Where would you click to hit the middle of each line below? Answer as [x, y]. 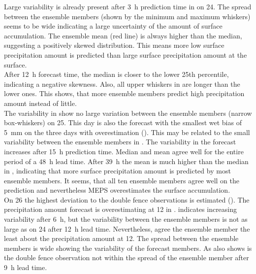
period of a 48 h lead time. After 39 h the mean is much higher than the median [126, 161]
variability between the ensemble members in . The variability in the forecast [120, 142]
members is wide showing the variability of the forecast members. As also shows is [128, 248]
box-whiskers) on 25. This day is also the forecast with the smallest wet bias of [123, 122]
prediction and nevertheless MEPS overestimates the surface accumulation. [117, 190]
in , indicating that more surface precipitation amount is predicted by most [117, 171]
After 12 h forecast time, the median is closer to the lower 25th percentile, [116, 74]
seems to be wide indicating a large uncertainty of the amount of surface [113, 26]
